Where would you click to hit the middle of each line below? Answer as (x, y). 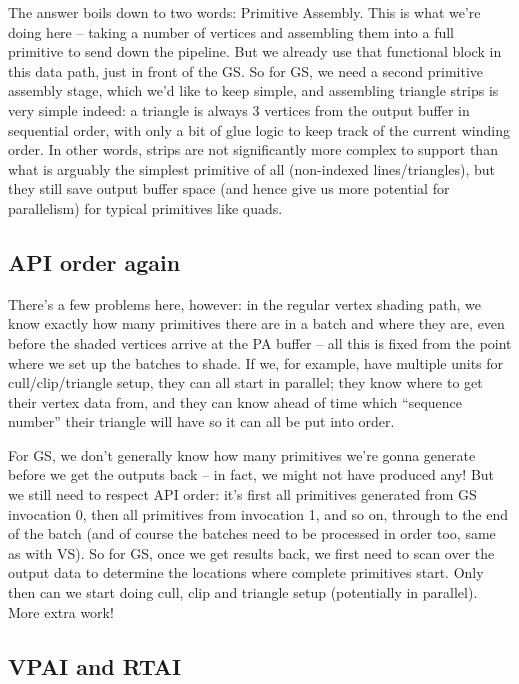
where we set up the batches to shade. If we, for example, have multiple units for (256, 362)
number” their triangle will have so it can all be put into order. (201, 421)
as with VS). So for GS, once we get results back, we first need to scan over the (251, 552)
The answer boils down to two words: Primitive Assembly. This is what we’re (244, 12)
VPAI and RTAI (95, 665)
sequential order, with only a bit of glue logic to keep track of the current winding (259, 129)
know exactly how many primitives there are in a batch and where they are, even (256, 323)
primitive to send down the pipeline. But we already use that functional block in (255, 51)
